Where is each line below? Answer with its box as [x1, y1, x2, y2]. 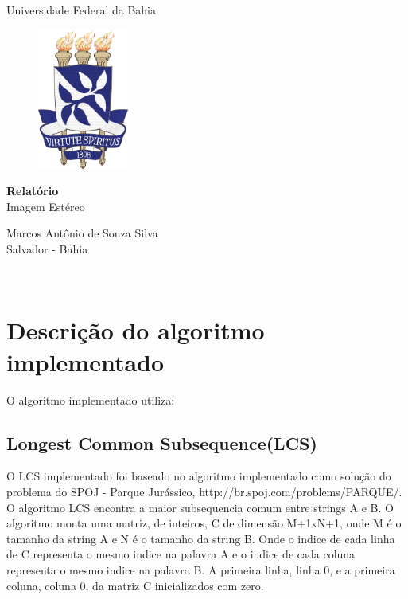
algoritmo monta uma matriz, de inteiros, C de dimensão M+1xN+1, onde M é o [6, 515, 402, 531]
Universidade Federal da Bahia [6, 2, 157, 18]
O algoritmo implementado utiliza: [6, 391, 175, 408]
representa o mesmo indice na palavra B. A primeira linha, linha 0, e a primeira [6, 561, 395, 577]
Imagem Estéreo [6, 198, 85, 214]
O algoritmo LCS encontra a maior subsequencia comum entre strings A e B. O [6, 499, 394, 515]
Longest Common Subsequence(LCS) [6, 430, 317, 455]
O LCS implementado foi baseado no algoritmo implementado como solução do [6, 468, 391, 484]
